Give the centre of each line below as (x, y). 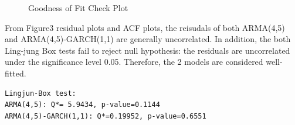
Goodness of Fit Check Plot (78, 8)
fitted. (16, 73)
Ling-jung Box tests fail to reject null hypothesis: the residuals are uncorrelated (147, 50)
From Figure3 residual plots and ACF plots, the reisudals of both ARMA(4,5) (145, 27)
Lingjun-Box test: (40, 93)
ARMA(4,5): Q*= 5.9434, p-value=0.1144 (82, 105)
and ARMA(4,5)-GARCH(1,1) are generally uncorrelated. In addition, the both (148, 39)
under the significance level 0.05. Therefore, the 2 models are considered (134, 62)
